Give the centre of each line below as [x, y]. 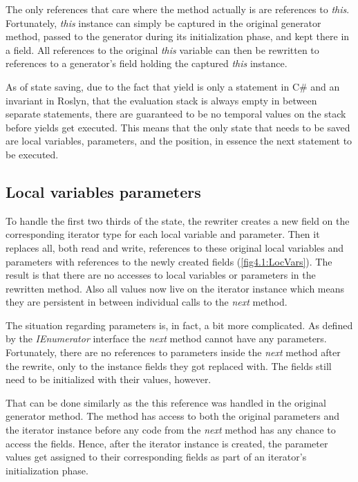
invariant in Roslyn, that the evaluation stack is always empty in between [161, 100]
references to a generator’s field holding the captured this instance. [147, 63]
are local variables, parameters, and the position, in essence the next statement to [179, 141]
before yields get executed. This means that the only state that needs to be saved [178, 127]
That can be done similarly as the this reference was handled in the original [166, 402]
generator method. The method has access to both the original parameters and [173, 416]
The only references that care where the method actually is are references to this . [178, 9]
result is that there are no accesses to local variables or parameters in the [161, 275]
